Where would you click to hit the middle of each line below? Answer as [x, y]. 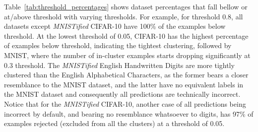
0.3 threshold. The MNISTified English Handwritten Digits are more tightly [119, 65]
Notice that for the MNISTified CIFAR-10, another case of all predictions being [125, 103]
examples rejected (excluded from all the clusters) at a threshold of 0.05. [114, 123]
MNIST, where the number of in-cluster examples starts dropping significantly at [127, 55]
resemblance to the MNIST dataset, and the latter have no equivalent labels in [124, 84]
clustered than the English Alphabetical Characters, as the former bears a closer [126, 75]
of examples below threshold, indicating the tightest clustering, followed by [118, 45]
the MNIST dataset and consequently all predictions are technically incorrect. [122, 94]
